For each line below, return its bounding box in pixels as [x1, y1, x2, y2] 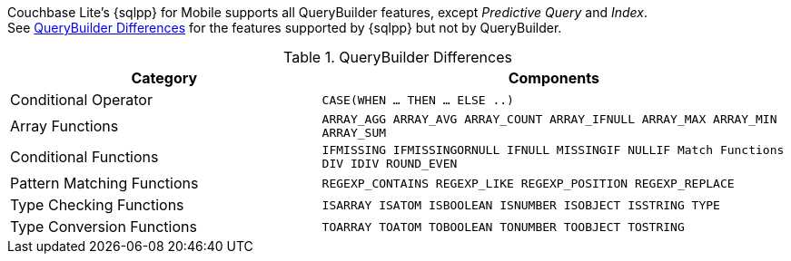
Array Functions [10, 117, 119, 135]
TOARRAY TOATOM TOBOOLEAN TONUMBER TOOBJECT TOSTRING [321, 219, 685, 234]
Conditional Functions [10, 148, 159, 166]
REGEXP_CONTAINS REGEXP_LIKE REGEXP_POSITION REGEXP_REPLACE [321, 176, 735, 190]
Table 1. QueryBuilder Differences [283, 48, 512, 66]
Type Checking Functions [10, 196, 184, 214]
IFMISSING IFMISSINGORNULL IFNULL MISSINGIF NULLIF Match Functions [321, 143, 785, 157]
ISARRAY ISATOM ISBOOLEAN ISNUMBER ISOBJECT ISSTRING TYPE [321, 198, 720, 212]
